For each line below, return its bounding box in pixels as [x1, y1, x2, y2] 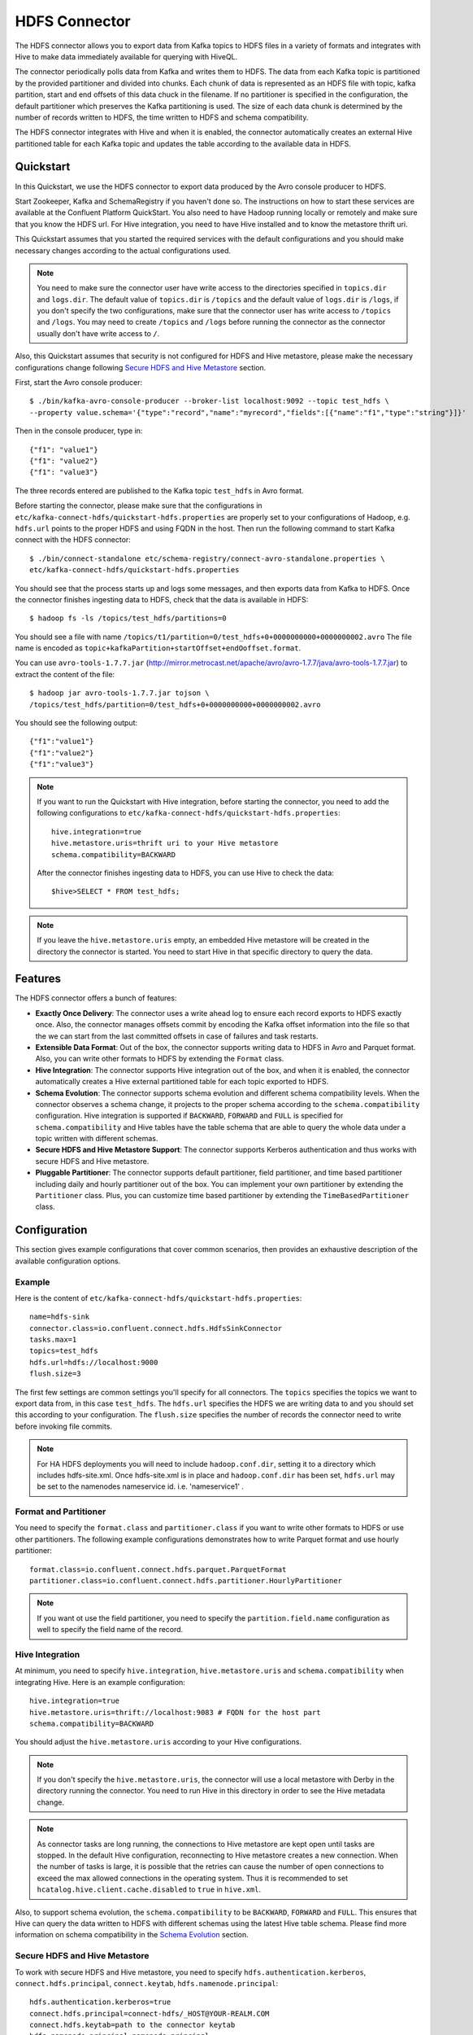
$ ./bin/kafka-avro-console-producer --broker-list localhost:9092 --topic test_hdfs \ [29, 396, 390, 406]
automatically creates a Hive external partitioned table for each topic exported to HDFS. [35, 1077, 329, 1087]
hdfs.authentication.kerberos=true [29, 1998, 171, 2007]
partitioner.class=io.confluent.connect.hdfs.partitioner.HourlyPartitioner [29, 1576, 343, 1586]
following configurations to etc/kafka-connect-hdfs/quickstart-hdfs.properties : [37, 808, 341, 818]
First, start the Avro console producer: [15, 378, 142, 387]
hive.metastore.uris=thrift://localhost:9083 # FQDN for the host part [29, 1708, 321, 1717]
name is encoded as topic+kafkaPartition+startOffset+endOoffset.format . [15, 643, 301, 653]
